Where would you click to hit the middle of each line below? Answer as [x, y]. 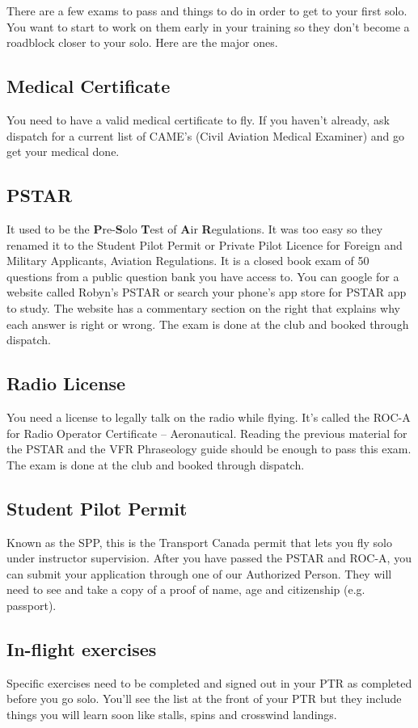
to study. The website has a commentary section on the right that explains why [203, 307]
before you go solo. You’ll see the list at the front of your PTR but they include [204, 699]
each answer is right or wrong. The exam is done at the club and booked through [208, 324]
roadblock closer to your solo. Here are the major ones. [142, 42]
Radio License [66, 383]
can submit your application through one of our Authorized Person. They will [199, 573]
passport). [32, 605]
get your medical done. [63, 151]
